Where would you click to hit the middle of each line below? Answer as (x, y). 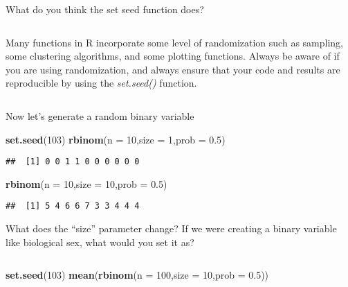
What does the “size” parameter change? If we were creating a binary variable (171, 228)
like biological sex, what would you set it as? (100, 242)
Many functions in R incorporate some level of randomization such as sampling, (174, 42)
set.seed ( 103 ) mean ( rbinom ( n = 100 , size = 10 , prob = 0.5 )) (137, 275)
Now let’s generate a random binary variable (100, 115)
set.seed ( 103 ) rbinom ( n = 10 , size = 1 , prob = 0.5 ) (116, 139)
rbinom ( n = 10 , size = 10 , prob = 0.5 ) (86, 183)
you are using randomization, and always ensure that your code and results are (173, 69)
